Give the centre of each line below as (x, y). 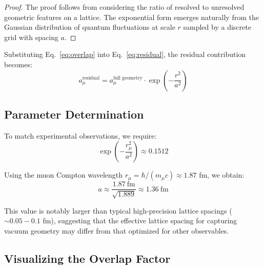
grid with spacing (31, 37)
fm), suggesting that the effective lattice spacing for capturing (140, 220)
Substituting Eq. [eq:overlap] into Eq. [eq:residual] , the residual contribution (125, 54)
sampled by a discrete (217, 27)
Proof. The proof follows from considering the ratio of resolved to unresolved (124, 7)
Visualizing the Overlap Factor (87, 258)
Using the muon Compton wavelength (64, 175)
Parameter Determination (74, 114)
